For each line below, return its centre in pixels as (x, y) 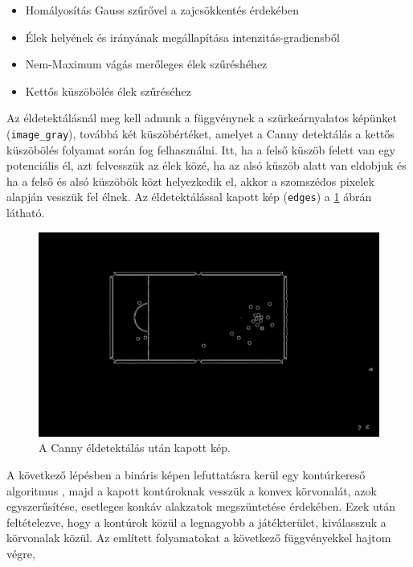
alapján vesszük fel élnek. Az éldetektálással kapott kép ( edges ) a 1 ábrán (189, 197)
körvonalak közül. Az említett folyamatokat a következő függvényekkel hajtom (199, 538)
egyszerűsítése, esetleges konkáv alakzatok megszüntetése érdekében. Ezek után (201, 506)
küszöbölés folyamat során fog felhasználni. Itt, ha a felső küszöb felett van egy (201, 149)
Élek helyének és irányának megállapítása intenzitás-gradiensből (182, 37)
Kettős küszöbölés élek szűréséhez (108, 90)
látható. (26, 213)
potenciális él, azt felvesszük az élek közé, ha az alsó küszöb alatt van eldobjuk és (206, 165)
